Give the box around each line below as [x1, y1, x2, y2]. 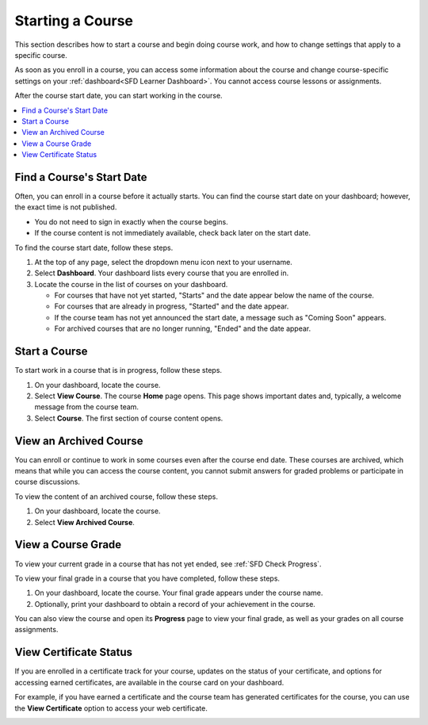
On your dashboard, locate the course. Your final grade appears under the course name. [34, 588, 323, 598]
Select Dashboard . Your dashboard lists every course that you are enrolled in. [34, 268, 289, 278]
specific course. [14, 50, 67, 59]
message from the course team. [34, 402, 139, 412]
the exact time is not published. [14, 202, 117, 212]
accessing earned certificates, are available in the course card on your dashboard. [14, 677, 285, 687]
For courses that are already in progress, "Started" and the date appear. [54, 301, 289, 311]
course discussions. [14, 477, 81, 487]
